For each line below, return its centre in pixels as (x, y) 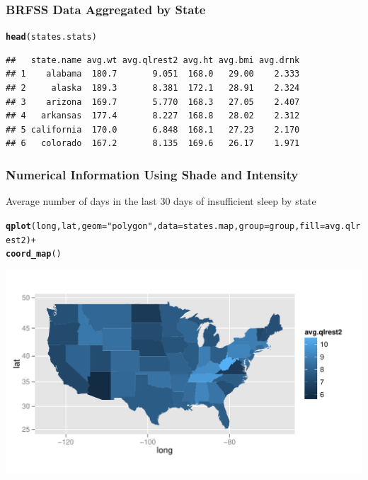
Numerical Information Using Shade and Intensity (152, 174)
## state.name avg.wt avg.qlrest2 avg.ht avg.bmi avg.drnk (153, 60)
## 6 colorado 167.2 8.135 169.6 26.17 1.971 (153, 144)
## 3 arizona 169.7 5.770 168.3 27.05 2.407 (153, 102)
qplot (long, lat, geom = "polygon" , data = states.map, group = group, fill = (166, 226)
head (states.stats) (51, 37)
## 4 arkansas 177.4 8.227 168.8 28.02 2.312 (153, 116)
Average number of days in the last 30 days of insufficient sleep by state (161, 201)
